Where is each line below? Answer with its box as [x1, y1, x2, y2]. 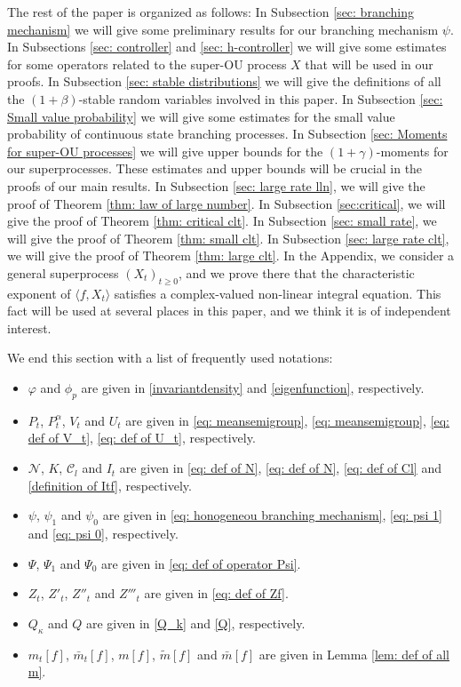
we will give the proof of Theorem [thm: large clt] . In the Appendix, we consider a [7, 246, 455, 265]
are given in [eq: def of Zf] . [144, 584, 289, 603]
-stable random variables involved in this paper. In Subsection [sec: [78, 89, 443, 108]
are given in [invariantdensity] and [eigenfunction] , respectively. [81, 379, 425, 397]
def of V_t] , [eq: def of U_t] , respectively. [28, 428, 256, 447]
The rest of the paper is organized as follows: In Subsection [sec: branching [7, 3, 414, 20]
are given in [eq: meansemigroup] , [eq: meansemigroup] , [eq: [125, 411, 449, 429]
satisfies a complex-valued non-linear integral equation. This [114, 284, 441, 302]
